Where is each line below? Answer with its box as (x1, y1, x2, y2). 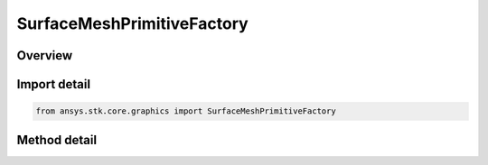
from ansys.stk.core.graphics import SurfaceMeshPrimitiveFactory (35, 106, 336, 116)
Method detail (16, 132, 98, 148)
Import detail (16, 77, 90, 92)
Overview (16, 48, 73, 63)
